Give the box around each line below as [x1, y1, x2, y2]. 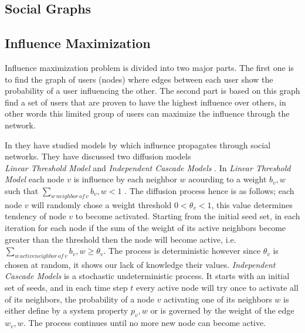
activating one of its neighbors [164, 293, 272, 305]
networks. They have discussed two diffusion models [5, 150, 191, 162]
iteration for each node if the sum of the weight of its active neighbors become [5, 221, 286, 233]
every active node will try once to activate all [135, 281, 299, 294]
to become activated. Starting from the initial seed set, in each [75, 210, 300, 222]
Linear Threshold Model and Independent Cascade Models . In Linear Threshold [5, 161, 291, 174]
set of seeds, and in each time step [5, 281, 128, 294]
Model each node [5, 173, 65, 185]
